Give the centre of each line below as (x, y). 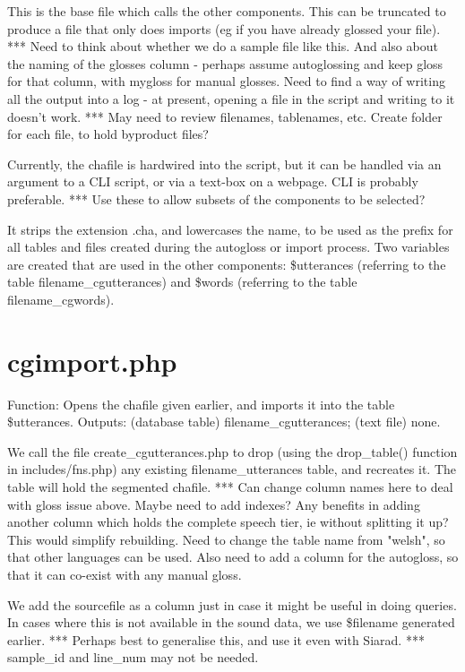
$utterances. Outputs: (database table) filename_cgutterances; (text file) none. (224, 422)
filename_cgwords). (61, 299)
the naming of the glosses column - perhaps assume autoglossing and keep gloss (225, 63)
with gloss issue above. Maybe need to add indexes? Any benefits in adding (214, 504)
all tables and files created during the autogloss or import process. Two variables (228, 247)
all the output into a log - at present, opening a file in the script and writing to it (231, 98)
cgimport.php (92, 361)
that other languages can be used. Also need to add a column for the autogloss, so (233, 557)
